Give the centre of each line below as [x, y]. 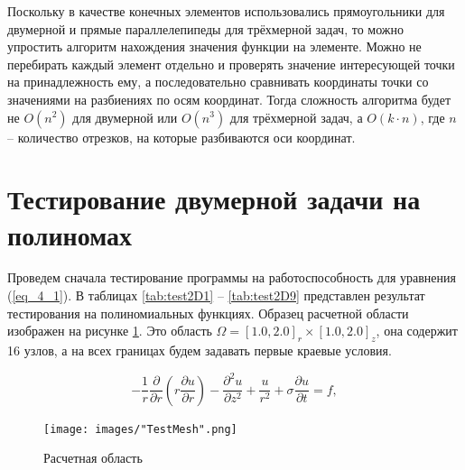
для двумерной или [125, 117]
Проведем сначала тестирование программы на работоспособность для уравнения [232, 277]
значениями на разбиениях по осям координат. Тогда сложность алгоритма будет [229, 99]
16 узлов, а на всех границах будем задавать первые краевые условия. [200, 350]
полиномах [70, 234]
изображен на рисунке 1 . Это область [110, 331]
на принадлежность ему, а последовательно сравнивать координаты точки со [218, 82]
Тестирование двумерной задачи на [214, 199]
